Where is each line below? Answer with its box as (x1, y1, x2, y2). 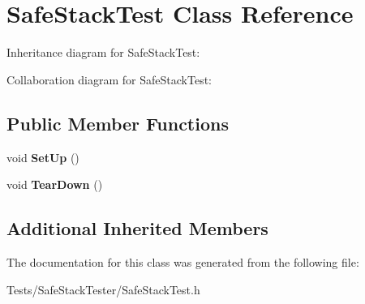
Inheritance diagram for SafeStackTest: (6, 44, 200, 61)
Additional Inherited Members (6, 216, 268, 241)
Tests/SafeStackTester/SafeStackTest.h (6, 280, 200, 298)
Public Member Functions (6, 110, 229, 135)
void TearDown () (6, 176, 103, 193)
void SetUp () (6, 148, 79, 165)
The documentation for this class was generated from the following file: (6, 253, 359, 270)
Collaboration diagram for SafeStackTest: (6, 71, 213, 88)
